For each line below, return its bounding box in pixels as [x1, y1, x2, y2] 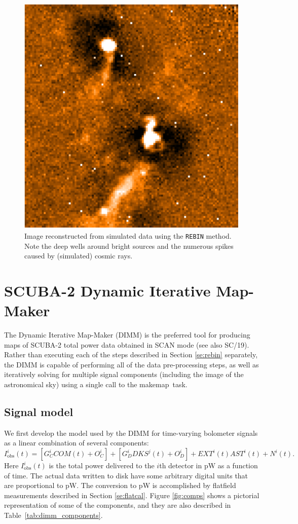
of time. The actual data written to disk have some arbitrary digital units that [4, 470, 248, 480]
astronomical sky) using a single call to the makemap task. [4, 379, 188, 390]
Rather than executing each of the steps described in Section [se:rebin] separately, [4, 349, 258, 360]
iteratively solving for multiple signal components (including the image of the [4, 369, 244, 380]
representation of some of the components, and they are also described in [4, 500, 231, 510]
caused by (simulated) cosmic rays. [24, 250, 133, 261]
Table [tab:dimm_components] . [4, 510, 103, 520]
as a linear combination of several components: [4, 437, 149, 448]
